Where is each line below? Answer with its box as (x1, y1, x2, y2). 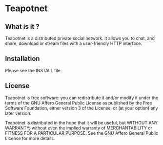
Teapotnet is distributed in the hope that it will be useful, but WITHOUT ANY (5, 120, 158, 125)
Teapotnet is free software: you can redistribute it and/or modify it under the (5, 95, 159, 101)
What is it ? (5, 22, 40, 31)
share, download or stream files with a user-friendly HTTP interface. (5, 41, 143, 46)
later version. (5, 110, 32, 116)
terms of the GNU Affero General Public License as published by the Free (5, 100, 152, 105)
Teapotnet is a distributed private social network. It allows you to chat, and (5, 35, 155, 41)
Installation (5, 55, 40, 63)
